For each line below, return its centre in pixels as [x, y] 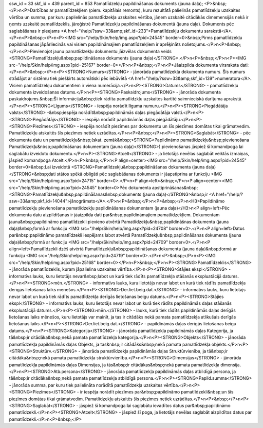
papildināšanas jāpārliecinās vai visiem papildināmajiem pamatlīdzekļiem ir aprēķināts [95, 44]
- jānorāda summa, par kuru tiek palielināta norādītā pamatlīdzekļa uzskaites [86, 385]
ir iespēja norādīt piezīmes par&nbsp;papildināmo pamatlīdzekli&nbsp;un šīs [157, 392]
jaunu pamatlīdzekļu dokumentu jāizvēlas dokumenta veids [112, 51]
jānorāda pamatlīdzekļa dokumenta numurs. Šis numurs [189, 72]
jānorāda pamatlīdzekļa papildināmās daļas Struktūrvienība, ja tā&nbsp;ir [155, 351]
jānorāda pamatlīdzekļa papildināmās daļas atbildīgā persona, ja [172, 372]
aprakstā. [233, 99]
